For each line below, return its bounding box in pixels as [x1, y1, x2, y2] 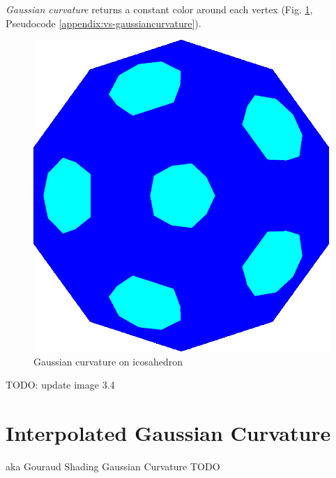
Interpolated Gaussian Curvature [6, 419, 331, 447]
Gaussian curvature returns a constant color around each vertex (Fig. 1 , [6, 2, 313, 16]
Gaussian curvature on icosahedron [33, 354, 183, 368]
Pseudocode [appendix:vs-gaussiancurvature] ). [6, 15, 201, 30]
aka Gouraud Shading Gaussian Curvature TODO [6, 458, 220, 473]
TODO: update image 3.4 [6, 377, 115, 392]
